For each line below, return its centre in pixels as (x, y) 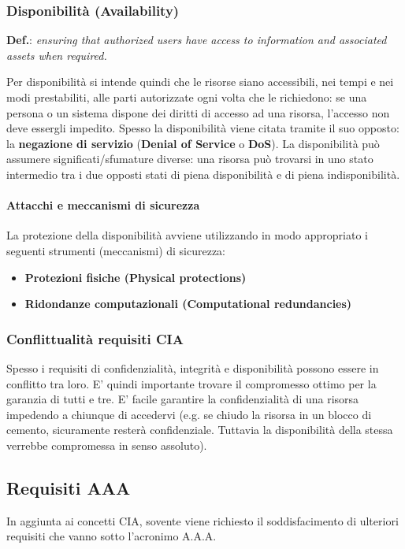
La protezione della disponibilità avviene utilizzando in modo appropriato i (187, 235)
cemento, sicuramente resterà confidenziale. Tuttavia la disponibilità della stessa (200, 430)
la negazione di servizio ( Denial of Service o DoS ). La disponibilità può (193, 143)
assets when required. (57, 55)
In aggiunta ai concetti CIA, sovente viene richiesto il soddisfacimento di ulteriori (202, 520)
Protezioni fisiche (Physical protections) (136, 277)
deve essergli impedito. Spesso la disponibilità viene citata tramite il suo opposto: (203, 128)
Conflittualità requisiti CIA (95, 338)
